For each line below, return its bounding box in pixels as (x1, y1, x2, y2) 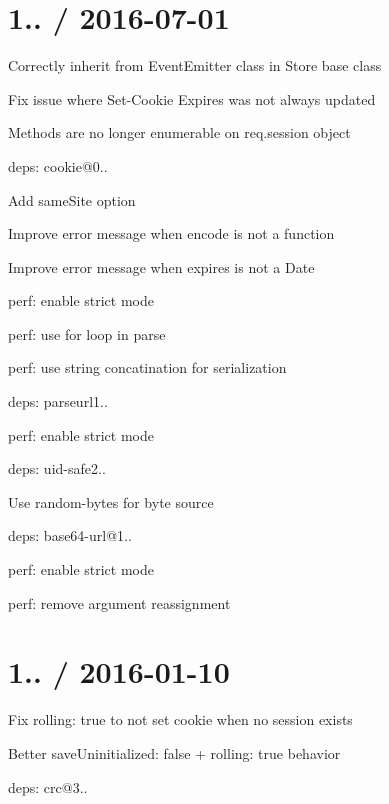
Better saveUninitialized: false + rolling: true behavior (8, 742, 341, 763)
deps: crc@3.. (8, 776, 88, 797)
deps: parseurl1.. (8, 391, 108, 412)
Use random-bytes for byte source (8, 491, 214, 512)
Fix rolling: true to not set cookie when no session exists (8, 709, 353, 730)
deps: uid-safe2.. (8, 458, 106, 479)
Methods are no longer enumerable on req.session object (8, 122, 351, 143)
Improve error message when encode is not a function (8, 223, 335, 244)
